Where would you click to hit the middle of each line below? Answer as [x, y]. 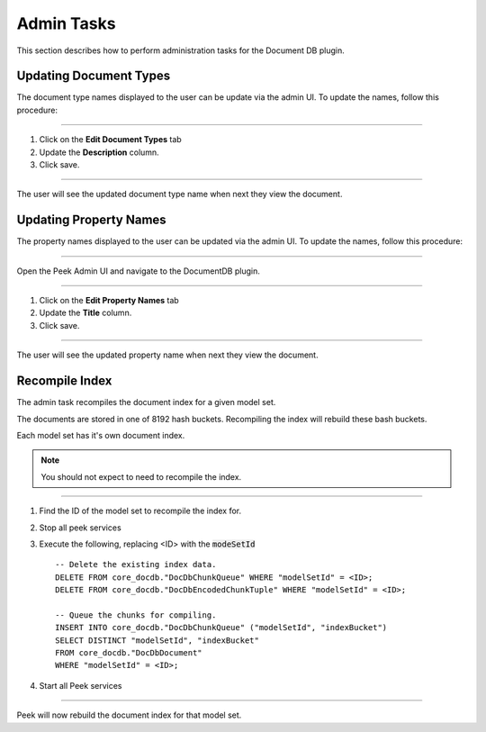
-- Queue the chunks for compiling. [136, 615]
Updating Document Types [94, 76]
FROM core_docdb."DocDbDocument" [129, 653]
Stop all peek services [80, 528]
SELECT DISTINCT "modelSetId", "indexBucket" [157, 640]
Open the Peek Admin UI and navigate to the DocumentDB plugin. [138, 271]
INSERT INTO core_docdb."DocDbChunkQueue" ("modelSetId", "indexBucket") [221, 628]
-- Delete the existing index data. [136, 565]
